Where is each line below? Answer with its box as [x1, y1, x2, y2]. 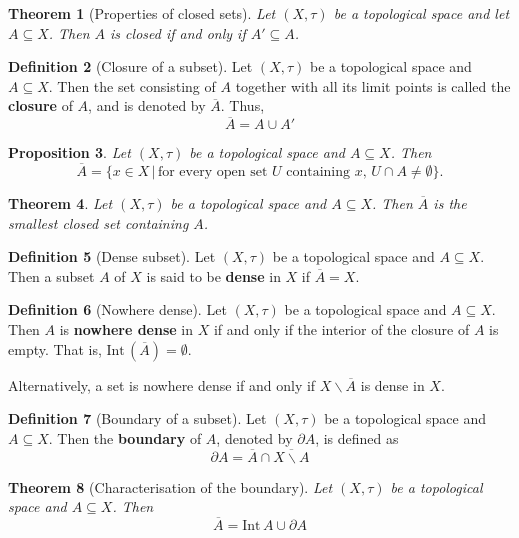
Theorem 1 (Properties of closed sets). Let [8, 3, 276, 23]
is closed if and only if [110, 22, 246, 43]
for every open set [157, 165, 268, 179]
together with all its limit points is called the [235, 75, 511, 96]
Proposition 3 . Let [8, 142, 131, 163]
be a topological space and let [333, 3, 510, 23]
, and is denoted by [88, 95, 206, 116]
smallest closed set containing [8, 212, 189, 233]
